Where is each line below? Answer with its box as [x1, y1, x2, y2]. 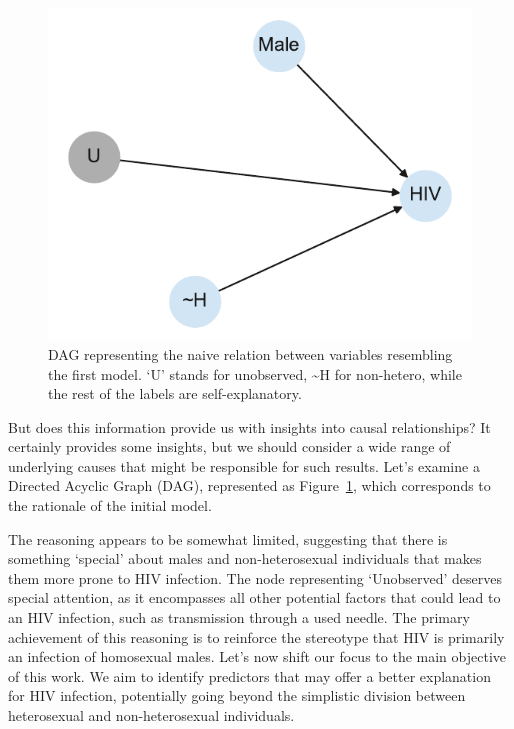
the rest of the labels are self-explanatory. [48, 383, 302, 404]
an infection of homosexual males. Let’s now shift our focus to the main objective [8, 646, 506, 667]
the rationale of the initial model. [8, 495, 212, 516]
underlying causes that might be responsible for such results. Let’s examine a [8, 455, 480, 476]
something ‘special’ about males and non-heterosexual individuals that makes [8, 548, 482, 569]
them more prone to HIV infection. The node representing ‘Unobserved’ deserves [8, 567, 503, 588]
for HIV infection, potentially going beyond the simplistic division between [8, 685, 466, 706]
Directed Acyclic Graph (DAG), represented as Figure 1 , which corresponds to [8, 475, 491, 496]
